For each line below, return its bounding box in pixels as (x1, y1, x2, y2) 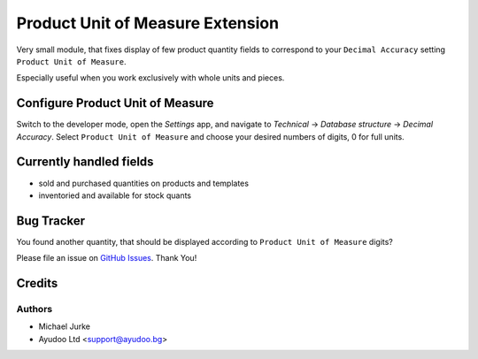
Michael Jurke (38, 321, 90, 332)
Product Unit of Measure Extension (16, 13, 279, 33)
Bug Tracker (16, 213, 86, 228)
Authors (16, 303, 53, 315)
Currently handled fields (16, 155, 154, 170)
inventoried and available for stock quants (38, 190, 192, 201)
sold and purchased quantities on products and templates (38, 178, 250, 188)
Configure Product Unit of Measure (16, 95, 214, 111)
